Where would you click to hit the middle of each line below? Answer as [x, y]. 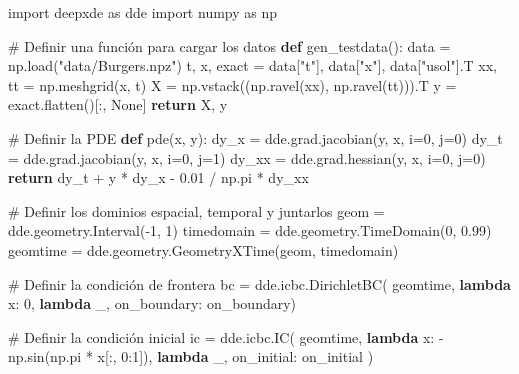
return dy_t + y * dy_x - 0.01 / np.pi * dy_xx [158, 177]
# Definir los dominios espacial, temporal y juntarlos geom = [196, 210]
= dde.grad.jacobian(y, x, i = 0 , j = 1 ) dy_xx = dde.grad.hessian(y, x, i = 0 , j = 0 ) [247, 157]
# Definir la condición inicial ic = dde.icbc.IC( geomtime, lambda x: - [226, 336]
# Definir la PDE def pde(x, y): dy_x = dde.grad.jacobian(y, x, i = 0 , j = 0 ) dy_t [255, 137]
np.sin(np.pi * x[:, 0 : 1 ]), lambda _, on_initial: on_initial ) [191, 356]
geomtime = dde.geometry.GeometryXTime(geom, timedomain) [203, 249]
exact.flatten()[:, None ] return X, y [118, 104]
